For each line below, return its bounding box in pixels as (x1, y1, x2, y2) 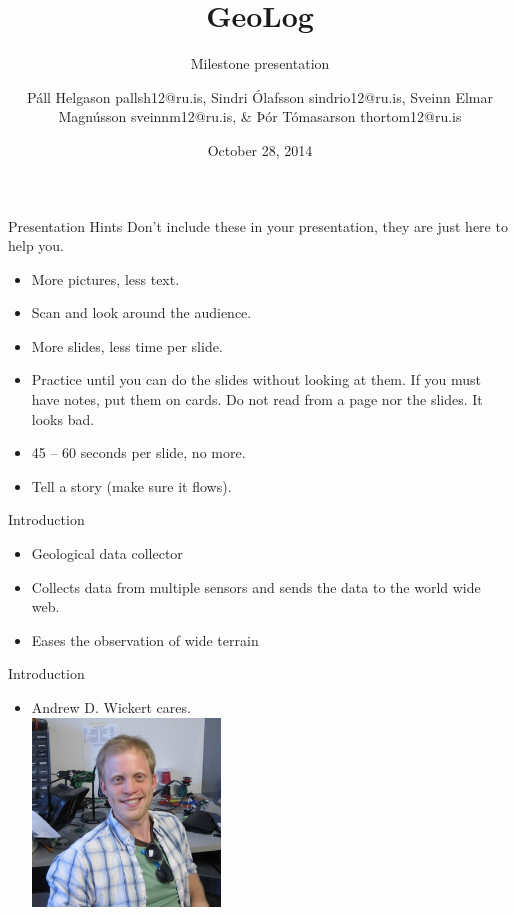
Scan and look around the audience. (31, 302, 252, 323)
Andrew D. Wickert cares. (31, 697, 191, 717)
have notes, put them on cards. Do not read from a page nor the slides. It (31, 389, 483, 410)
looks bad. (31, 408, 95, 429)
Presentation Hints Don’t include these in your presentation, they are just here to (8, 215, 508, 236)
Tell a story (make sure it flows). (31, 475, 232, 496)
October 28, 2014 (207, 139, 313, 160)
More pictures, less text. (31, 268, 180, 289)
